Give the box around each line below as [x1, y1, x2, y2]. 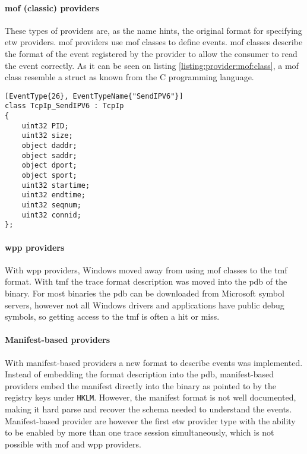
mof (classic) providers [5, 1, 99, 14]
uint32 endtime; [21, 191, 86, 200]
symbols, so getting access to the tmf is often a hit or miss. [5, 310, 220, 323]
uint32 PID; [21, 121, 69, 130]
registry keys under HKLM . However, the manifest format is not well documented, [5, 391, 296, 403]
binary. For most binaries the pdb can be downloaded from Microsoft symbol [5, 286, 284, 299]
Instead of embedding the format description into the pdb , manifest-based [5, 368, 274, 380]
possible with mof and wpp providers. [5, 437, 141, 450]
